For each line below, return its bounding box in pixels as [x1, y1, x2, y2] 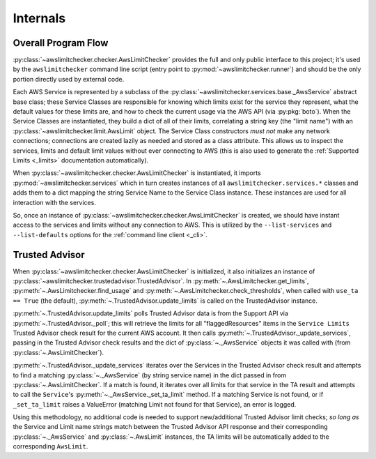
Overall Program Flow [13, 37, 109, 49]
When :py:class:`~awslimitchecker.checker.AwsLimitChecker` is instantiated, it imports [13, 169, 261, 177]
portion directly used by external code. [13, 75, 125, 83]
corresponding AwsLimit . [13, 442, 88, 451]
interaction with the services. [13, 198, 97, 206]
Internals [13, 10, 66, 26]
